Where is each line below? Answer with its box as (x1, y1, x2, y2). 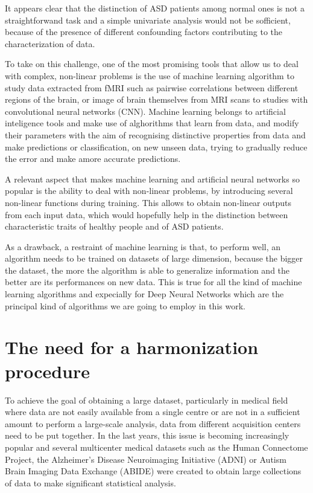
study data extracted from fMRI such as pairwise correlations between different (5, 81, 299, 94)
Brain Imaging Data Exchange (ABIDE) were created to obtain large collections (5, 465, 302, 477)
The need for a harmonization (5, 335, 259, 359)
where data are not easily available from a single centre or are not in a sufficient (5, 405, 300, 418)
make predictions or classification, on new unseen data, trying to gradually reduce (5, 140, 308, 153)
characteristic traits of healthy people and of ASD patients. (5, 220, 224, 233)
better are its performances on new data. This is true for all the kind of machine (5, 275, 302, 288)
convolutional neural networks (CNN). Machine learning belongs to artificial (5, 105, 286, 117)
